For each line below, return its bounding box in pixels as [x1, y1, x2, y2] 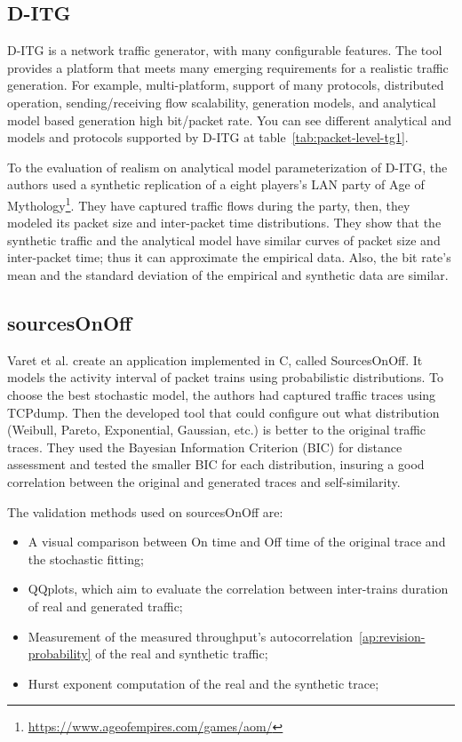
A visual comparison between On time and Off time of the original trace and [28, 532, 446, 551]
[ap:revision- [359, 626, 426, 645]
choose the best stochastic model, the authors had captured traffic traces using [7, 385, 436, 403]
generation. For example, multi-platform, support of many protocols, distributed [7, 76, 444, 94]
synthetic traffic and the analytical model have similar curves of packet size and [7, 230, 441, 249]
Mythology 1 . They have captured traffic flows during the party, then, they [7, 193, 410, 214]
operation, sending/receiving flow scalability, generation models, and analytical [7, 92, 436, 111]
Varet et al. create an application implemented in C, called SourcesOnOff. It [7, 350, 423, 369]
